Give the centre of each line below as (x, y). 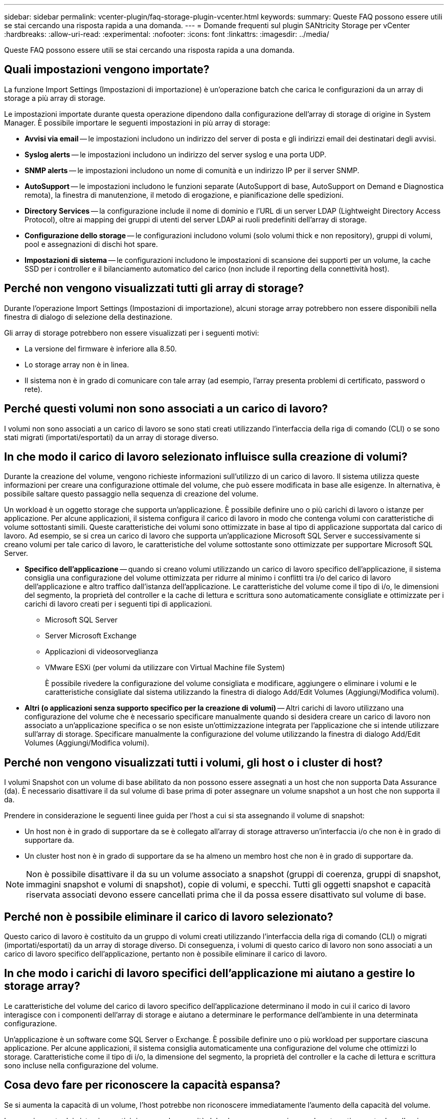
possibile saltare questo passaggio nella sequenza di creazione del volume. (131, 494)
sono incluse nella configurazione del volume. (81, 1065)
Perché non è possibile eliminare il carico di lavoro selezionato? (169, 917)
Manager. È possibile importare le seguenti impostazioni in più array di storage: (137, 122)
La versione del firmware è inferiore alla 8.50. (101, 348)
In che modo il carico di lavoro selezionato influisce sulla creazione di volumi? (206, 457)
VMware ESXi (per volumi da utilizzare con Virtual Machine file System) (165, 668)
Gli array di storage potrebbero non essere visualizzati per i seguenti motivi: (132, 333)
